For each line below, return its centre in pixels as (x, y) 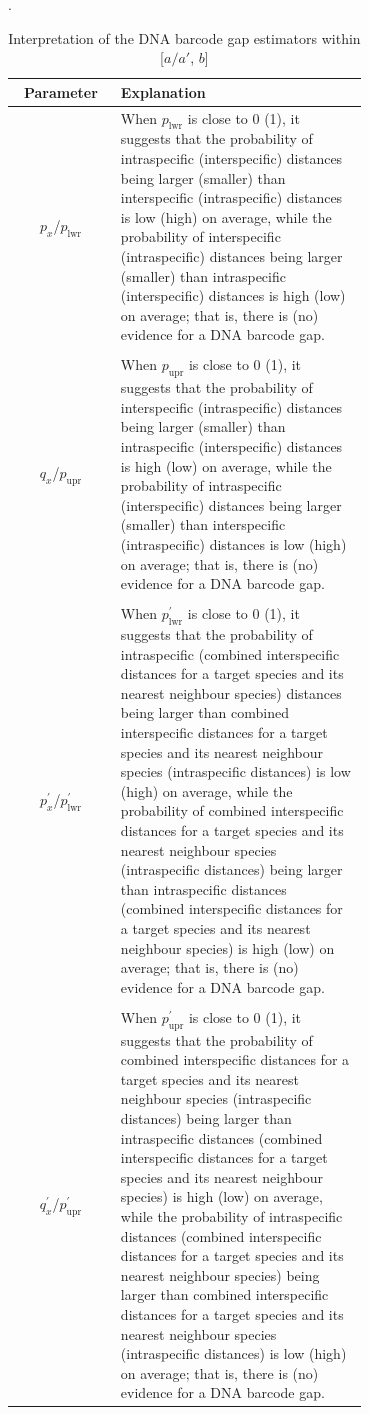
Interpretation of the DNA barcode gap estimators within (184, 37)
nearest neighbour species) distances (231, 692)
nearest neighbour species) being (220, 1274)
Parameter (60, 91)
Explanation (163, 91)
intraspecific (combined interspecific (230, 653)
